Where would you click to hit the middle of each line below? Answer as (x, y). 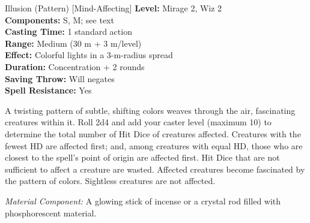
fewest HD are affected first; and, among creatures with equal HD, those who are (154, 145)
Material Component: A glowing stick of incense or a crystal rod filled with (143, 201)
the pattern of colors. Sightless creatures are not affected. (110, 181)
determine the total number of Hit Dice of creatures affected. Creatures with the (153, 133)
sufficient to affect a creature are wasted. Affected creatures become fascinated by (155, 169)
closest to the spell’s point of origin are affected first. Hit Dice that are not (142, 157)
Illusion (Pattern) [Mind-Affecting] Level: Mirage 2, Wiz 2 (114, 8)
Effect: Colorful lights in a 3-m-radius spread (89, 55)
